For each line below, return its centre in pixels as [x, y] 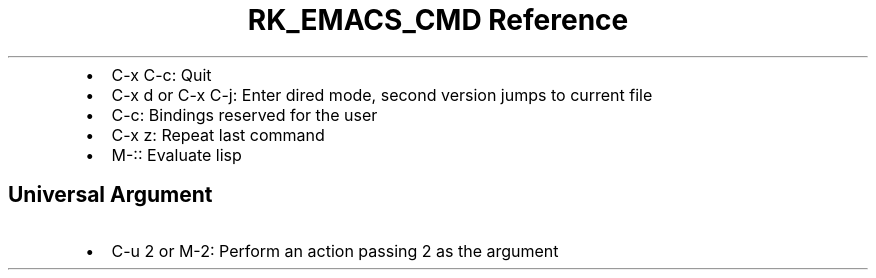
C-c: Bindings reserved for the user [244, 114]
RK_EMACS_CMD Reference [438, 20]
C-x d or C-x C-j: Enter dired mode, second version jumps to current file [382, 94]
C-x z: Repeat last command [218, 134]
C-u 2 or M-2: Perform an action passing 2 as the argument [335, 250]
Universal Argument [110, 195]
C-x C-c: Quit [161, 74]
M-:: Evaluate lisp [176, 154]
